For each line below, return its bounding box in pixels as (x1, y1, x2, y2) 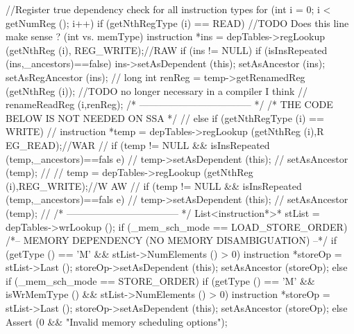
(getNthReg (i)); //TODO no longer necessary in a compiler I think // (6, 83, 308, 98)
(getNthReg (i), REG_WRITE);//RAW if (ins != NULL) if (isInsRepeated (6, 42, 328, 57)
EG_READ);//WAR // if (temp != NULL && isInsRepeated (6, 137, 270, 152)
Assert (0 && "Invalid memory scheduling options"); (6, 314, 228, 328)
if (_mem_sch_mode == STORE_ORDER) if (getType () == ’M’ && (6, 273, 315, 288)
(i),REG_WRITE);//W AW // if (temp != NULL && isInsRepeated (6, 178, 302, 193)
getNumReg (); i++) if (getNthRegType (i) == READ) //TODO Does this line (6, 15, 349, 30)
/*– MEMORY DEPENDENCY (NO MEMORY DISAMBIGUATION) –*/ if (6, 233, 337, 247)
